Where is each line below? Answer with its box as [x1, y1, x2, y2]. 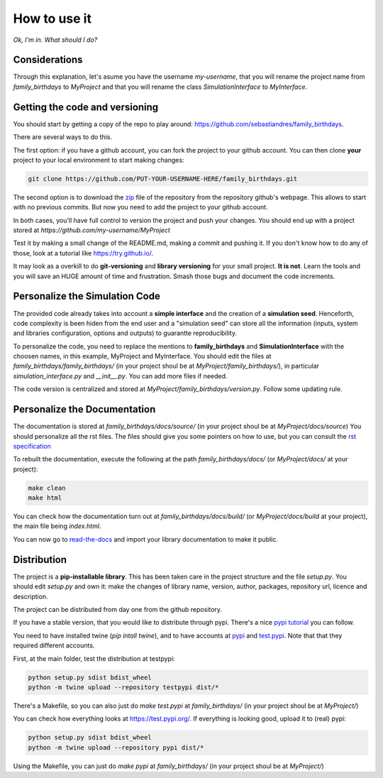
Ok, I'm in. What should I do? [13, 35, 98, 44]
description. [13, 592, 49, 601]
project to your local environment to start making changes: [13, 155, 184, 164]
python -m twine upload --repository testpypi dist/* [28, 683, 219, 691]
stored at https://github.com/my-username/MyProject [13, 226, 170, 234]
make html [28, 494, 62, 502]
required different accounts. [13, 641, 95, 650]
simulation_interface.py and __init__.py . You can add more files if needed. [13, 371, 228, 380]
